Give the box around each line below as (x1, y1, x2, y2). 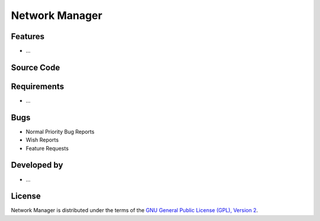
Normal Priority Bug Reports (25, 128, 95, 135)
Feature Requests (25, 145, 69, 152)
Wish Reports (25, 136, 59, 143)
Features (11, 31, 44, 41)
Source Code (11, 62, 60, 72)
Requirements (11, 81, 65, 91)
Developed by (11, 160, 63, 170)
